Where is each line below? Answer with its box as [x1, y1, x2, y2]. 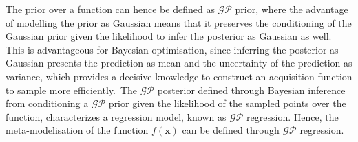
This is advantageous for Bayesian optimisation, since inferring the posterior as [6, 42, 339, 56]
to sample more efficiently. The [6, 82, 138, 97]
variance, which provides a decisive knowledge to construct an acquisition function [6, 69, 352, 83]
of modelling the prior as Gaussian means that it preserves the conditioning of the [6, 15, 352, 29]
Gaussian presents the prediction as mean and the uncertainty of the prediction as [6, 56, 352, 70]
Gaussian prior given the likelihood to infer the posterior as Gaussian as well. [6, 29, 332, 43]
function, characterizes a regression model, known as [6, 109, 227, 123]
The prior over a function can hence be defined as [6, 2, 215, 16]
